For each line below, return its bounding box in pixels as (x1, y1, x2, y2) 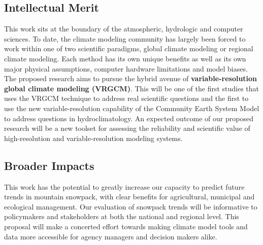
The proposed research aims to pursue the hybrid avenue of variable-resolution (4, 73, 257, 84)
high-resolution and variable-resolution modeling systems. (4, 132, 183, 143)
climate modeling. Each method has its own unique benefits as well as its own (4, 53, 246, 63)
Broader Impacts (4, 157, 94, 173)
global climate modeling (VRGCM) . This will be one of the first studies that (4, 83, 259, 93)
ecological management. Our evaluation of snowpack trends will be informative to (4, 201, 257, 212)
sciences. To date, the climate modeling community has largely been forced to (4, 33, 246, 44)
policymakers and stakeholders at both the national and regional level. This (4, 211, 239, 222)
